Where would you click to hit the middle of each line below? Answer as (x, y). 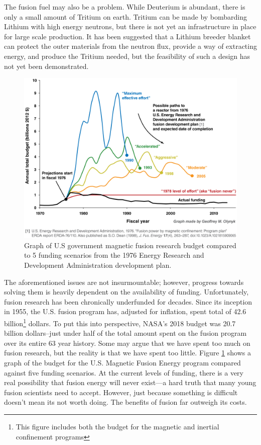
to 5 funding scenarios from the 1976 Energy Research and (114, 255)
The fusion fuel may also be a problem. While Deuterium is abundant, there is (125, 7)
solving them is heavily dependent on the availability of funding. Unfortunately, (126, 292)
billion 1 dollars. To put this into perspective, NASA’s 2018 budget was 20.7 (120, 322)
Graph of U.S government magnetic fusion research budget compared (130, 245)
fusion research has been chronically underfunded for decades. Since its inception (128, 301)
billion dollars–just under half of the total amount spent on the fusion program (125, 333)
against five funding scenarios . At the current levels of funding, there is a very (124, 372)
